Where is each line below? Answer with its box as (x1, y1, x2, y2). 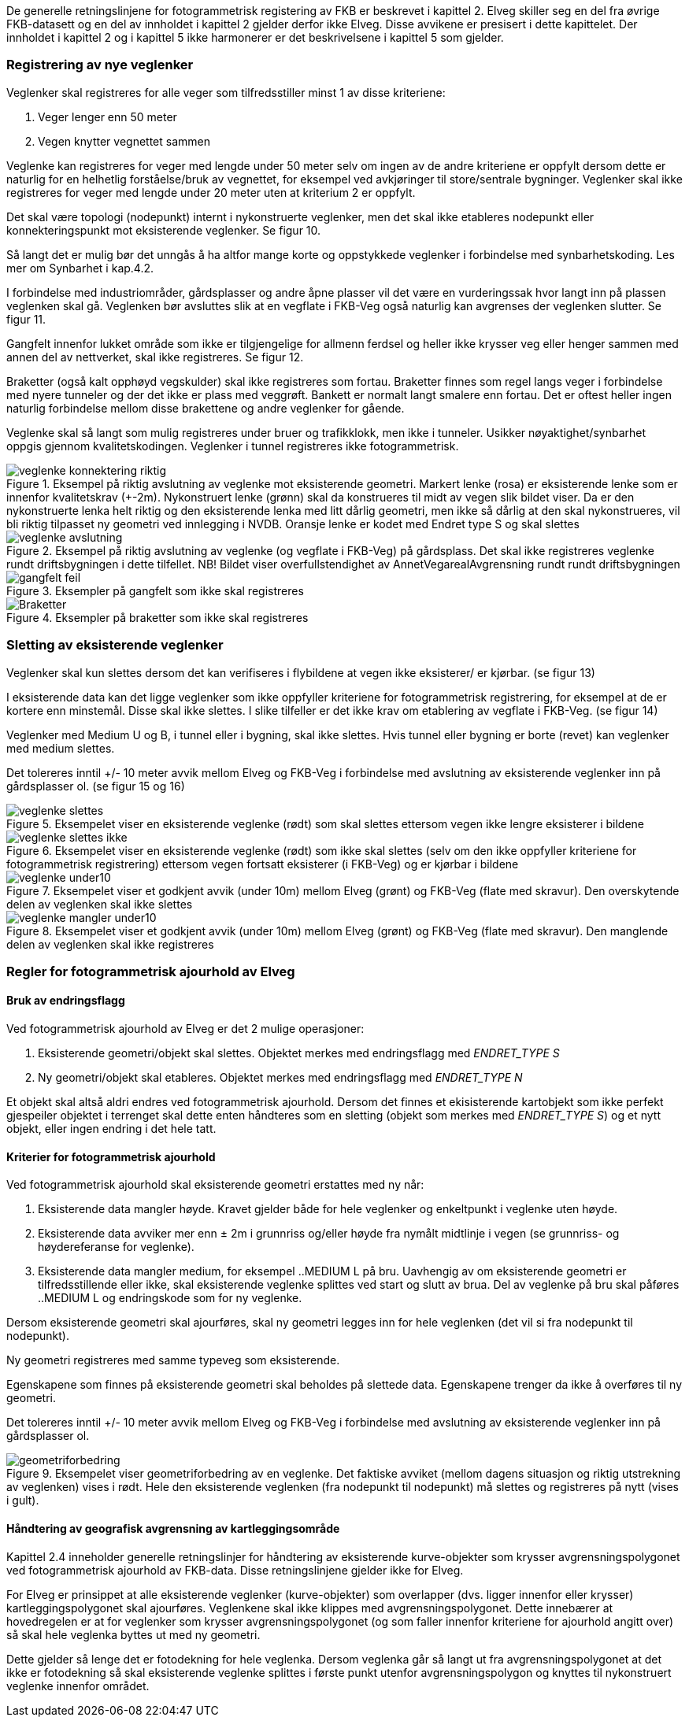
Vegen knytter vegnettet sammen (38, 134, 210, 148)
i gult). (6, 1493, 39, 1508)
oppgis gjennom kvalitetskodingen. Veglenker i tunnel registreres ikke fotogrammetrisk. (6, 439, 459, 453)
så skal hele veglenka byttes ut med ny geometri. (6, 1627, 261, 1641)
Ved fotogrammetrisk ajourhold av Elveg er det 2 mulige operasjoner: (6, 1022, 365, 1036)
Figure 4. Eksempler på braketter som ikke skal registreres (6, 610, 309, 624)
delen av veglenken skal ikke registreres (6, 937, 214, 951)
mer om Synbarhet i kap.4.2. (6, 261, 154, 275)
